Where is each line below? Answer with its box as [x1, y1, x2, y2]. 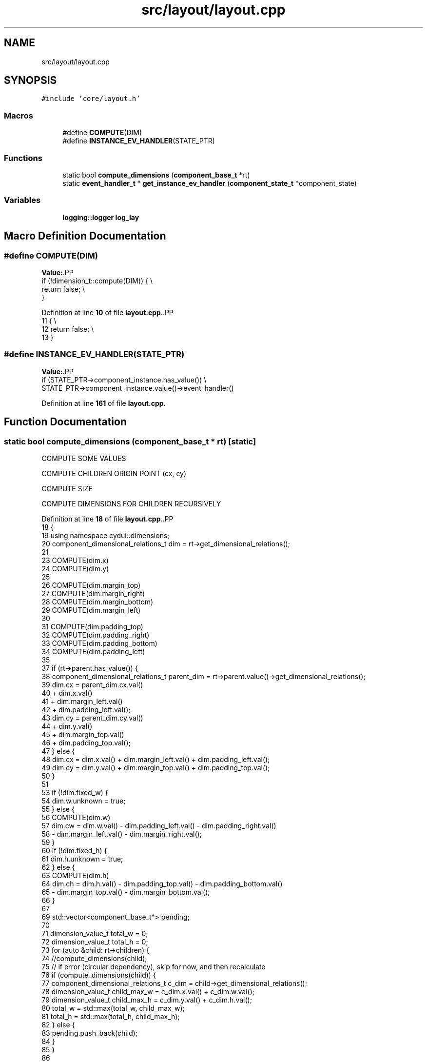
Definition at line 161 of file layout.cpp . [41, 399, 166, 407]
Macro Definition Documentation [4, 230, 166, 242]
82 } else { [41, 1020, 75, 1029]
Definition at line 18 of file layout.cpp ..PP [41, 514, 174, 523]
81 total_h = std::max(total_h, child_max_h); [41, 1012, 180, 1021]
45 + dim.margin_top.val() [41, 730, 124, 739]
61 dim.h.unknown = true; [41, 854, 123, 863]
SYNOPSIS [4, 74, 57, 87]
